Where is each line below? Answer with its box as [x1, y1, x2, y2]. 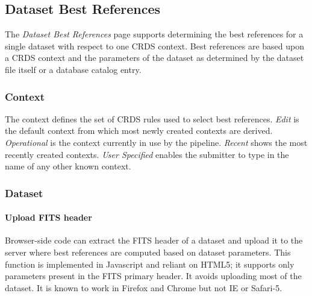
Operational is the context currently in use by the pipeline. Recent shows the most [5, 136, 308, 148]
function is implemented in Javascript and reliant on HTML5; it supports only [5, 257, 295, 270]
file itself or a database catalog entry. [5, 63, 142, 75]
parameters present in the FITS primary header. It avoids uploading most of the [5, 269, 302, 282]
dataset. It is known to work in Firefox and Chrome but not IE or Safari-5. [5, 281, 282, 294]
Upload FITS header [5, 211, 92, 224]
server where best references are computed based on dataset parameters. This [5, 246, 291, 258]
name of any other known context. [5, 160, 131, 172]
